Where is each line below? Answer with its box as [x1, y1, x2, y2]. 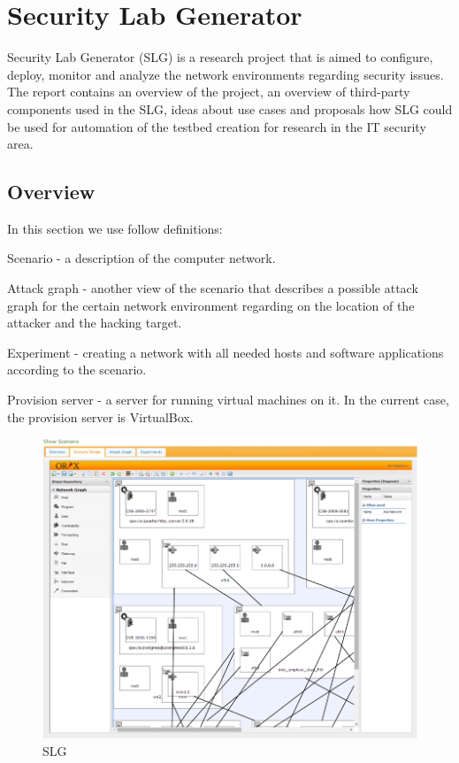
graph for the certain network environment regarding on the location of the [7, 296, 415, 314]
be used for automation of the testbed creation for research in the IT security [7, 117, 426, 135]
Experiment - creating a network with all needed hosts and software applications [7, 343, 444, 361]
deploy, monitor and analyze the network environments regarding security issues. [7, 65, 444, 83]
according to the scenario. [7, 360, 147, 379]
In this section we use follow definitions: [7, 219, 223, 237]
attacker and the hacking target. [7, 313, 182, 332]
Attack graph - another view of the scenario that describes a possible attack [7, 279, 418, 297]
